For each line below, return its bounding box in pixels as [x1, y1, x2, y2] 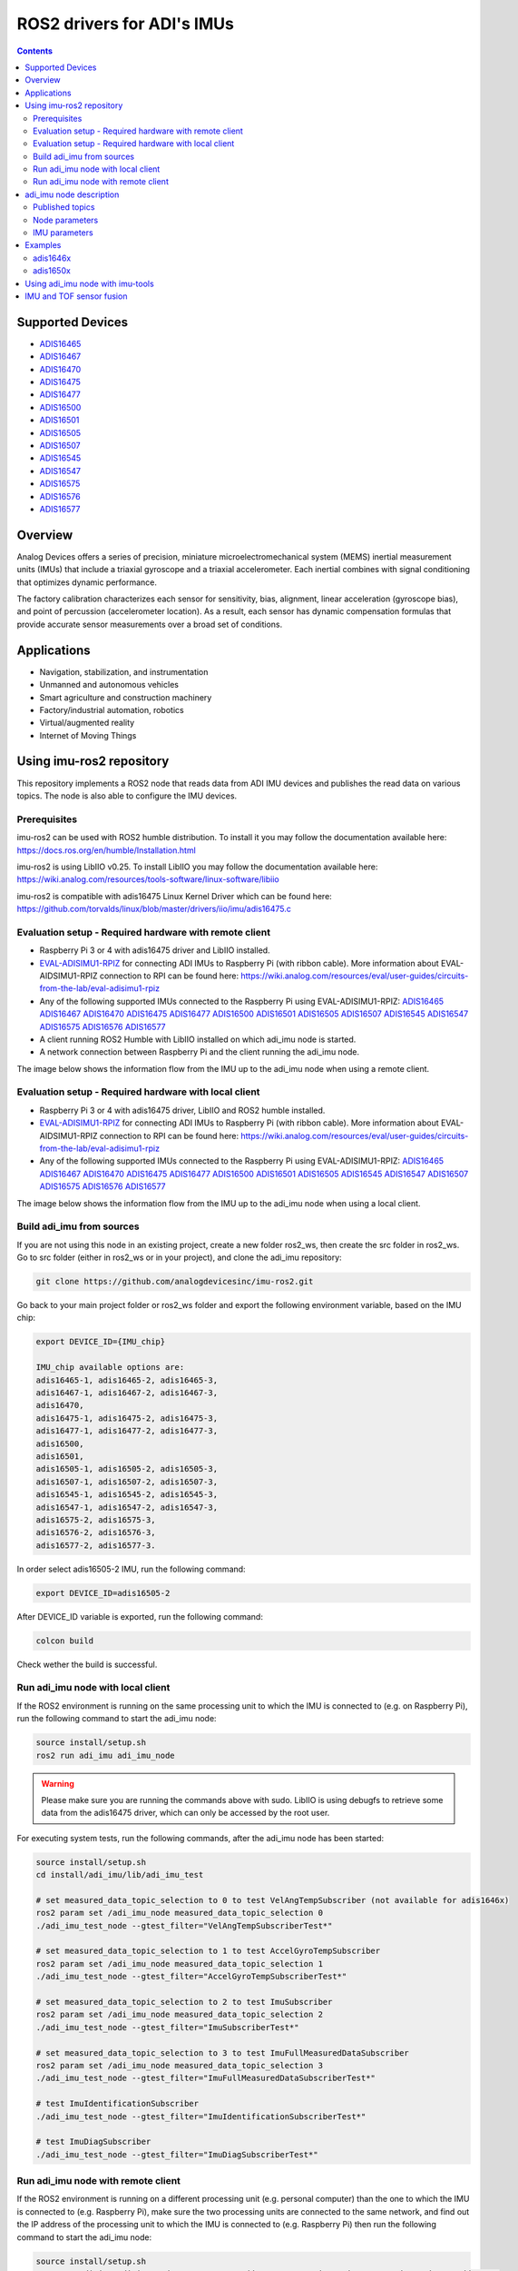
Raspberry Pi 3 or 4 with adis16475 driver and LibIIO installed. [39, 945, 271, 956]
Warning [41, 1778, 74, 1789]
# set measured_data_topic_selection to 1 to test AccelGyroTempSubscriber [35, 1946, 381, 1957]
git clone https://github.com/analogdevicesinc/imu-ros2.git [35, 1276, 314, 1287]
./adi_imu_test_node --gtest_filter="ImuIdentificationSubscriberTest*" [35, 2111, 367, 2121]
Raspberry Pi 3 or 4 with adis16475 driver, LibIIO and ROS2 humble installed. [39, 1105, 326, 1116]
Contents [16, 45, 54, 56]
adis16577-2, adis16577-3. [35, 1540, 156, 1551]
